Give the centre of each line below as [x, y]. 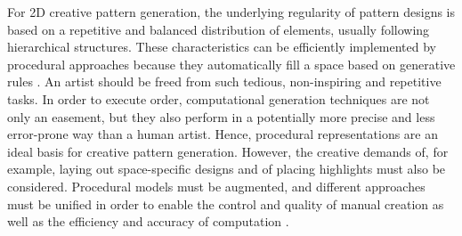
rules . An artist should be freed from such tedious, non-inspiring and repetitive [224, 81]
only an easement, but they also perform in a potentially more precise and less [221, 116]
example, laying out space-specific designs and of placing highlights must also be [227, 169]
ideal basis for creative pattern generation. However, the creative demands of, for [228, 151]
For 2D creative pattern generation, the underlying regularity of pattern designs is [231, 12]
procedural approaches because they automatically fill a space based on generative [231, 64]
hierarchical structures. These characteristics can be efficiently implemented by [222, 47]
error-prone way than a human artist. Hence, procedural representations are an [223, 134]
